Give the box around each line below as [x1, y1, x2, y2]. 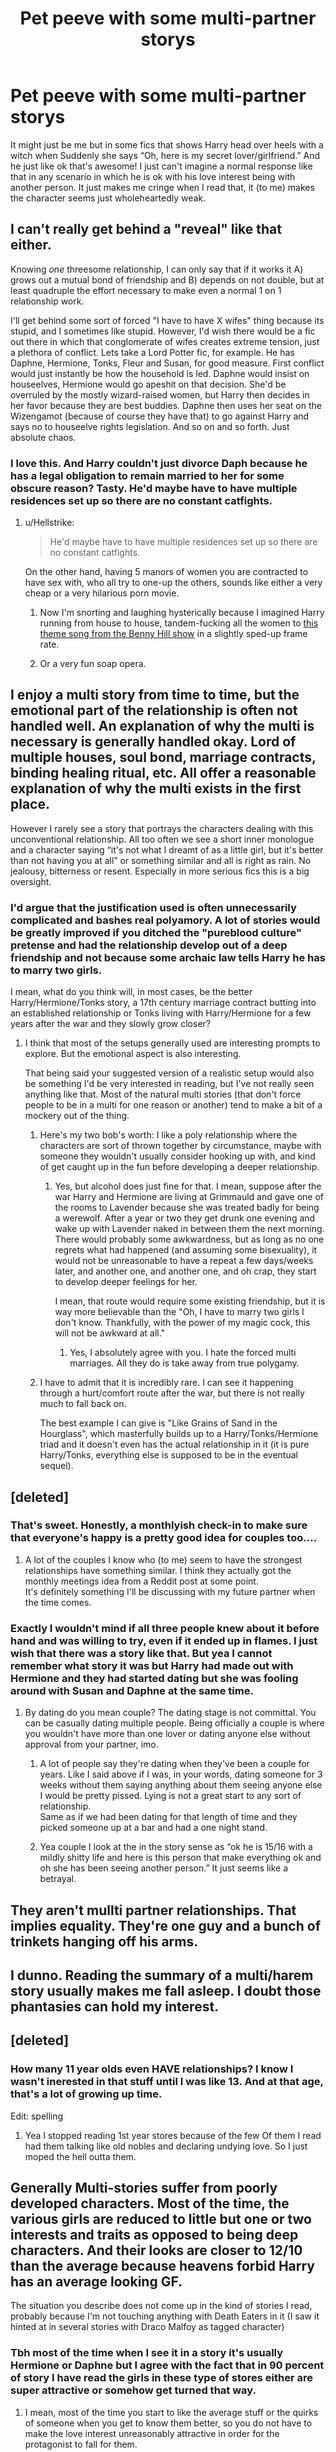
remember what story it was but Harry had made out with [10, 1658, 294, 1672]
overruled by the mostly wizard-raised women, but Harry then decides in [10, 388, 310, 401]
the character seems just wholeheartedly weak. [10, 192, 207, 204]
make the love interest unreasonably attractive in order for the [24, 2427, 280, 2439]
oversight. [10, 875, 52, 887]
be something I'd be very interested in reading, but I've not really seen [24, 1078, 315, 1090]
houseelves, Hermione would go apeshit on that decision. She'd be [10, 378, 287, 390]
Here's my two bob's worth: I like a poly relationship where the [39, 1129, 298, 1141]
